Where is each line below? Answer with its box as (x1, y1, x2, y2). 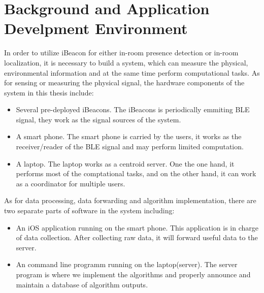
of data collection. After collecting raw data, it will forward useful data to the (16, 232, 258, 243)
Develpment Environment (4, 18, 188, 39)
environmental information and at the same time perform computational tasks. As (4, 67, 260, 78)
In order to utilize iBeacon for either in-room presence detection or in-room (4, 47, 239, 58)
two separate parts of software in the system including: (4, 205, 175, 216)
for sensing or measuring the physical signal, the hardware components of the (4, 77, 245, 88)
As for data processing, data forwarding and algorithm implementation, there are (4, 195, 256, 206)
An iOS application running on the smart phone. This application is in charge (16, 222, 258, 233)
